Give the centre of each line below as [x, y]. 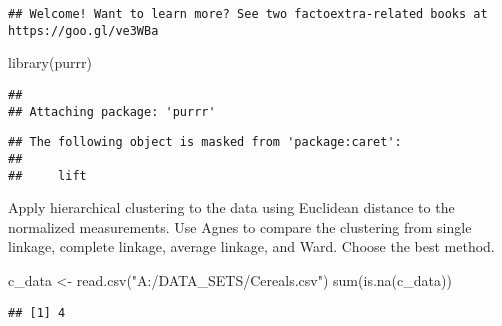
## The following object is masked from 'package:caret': [205, 142]
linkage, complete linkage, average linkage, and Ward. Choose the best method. [251, 246]
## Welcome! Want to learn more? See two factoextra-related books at [248, 14]
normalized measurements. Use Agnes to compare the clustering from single [240, 226]
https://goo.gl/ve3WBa [83, 30]
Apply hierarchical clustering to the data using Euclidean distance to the [231, 207]
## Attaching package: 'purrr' [112, 111]
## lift [47, 175]
